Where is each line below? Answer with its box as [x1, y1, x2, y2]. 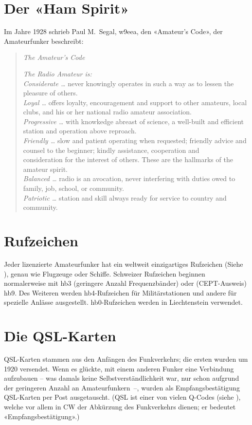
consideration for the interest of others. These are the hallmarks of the [23, 154, 233, 165]
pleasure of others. [23, 88, 78, 98]
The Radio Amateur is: [23, 68, 92, 78]
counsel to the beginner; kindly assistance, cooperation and [23, 145, 199, 155]
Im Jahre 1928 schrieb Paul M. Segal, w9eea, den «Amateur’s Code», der [4, 26, 223, 37]
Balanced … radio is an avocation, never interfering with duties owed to [23, 173, 235, 184]
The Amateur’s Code [23, 52, 85, 62]
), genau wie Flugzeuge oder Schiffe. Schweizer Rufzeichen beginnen [4, 268, 205, 278]
